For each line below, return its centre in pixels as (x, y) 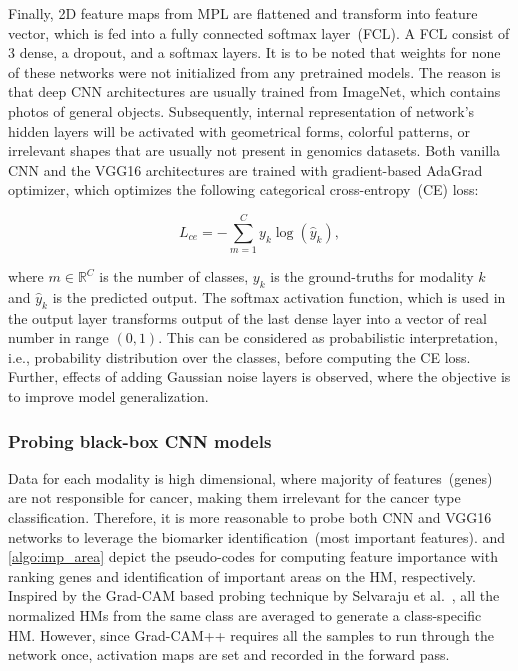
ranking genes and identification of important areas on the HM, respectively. (242, 575)
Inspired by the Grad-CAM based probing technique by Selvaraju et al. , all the (254, 595)
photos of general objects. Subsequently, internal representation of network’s (241, 110)
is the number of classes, (174, 276)
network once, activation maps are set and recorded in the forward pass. (229, 654)
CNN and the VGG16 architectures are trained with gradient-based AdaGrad (245, 169)
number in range (58, 337)
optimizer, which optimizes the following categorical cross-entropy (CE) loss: (243, 189)
